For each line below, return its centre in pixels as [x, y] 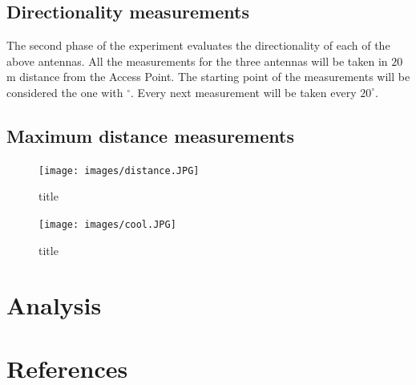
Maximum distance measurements [150, 135]
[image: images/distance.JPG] [119, 170]
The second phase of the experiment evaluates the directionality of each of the [198, 45]
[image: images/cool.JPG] [107, 225]
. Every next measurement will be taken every [244, 92]
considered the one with [65, 92]
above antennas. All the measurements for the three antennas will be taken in [197, 61]
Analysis [54, 305]
